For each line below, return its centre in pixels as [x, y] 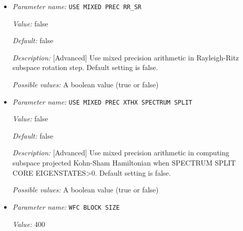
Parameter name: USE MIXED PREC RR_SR [77, 6]
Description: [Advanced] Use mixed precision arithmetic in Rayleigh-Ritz [126, 57]
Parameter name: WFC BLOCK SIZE [66, 206]
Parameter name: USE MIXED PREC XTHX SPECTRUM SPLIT [102, 101]
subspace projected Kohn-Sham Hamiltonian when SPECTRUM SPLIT [124, 163]
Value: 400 [29, 224]
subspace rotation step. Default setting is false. [85, 67]
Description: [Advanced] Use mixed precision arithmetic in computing [121, 153]
